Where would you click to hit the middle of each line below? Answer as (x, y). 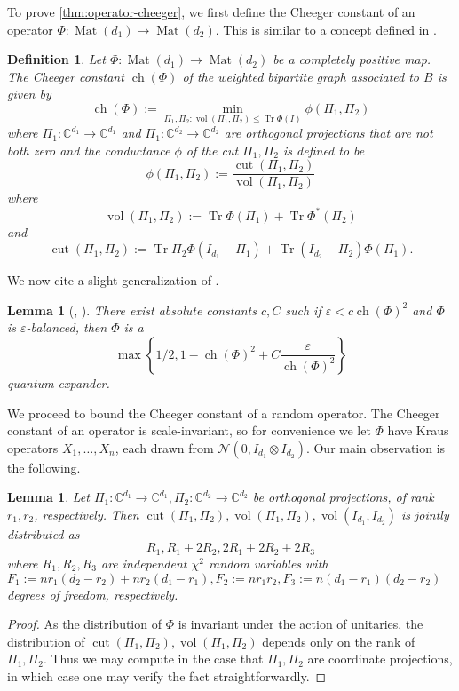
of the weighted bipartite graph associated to (301, 76)
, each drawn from (164, 447)
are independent (144, 563)
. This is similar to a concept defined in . (326, 29)
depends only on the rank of (339, 641)
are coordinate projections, (380, 659)
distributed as (44, 533)
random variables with (268, 563)
